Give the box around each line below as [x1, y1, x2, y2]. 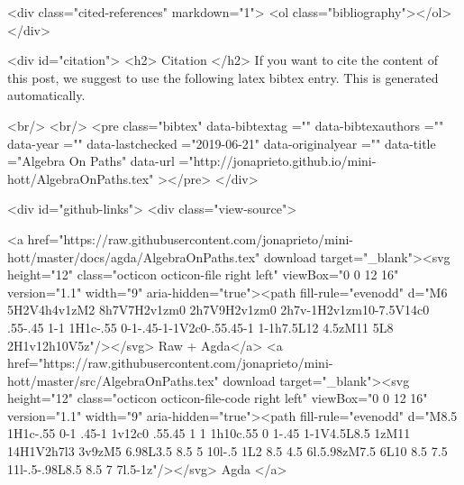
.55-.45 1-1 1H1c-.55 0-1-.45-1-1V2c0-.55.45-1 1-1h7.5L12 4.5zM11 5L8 [7, 317, 394, 336]
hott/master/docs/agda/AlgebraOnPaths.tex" [7, 247, 260, 266]
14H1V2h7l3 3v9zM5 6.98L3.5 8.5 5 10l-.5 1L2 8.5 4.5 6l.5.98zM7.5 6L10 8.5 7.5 [7, 442, 448, 461]
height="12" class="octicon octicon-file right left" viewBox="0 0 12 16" [7, 265, 399, 284]
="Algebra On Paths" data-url [7, 151, 175, 170]
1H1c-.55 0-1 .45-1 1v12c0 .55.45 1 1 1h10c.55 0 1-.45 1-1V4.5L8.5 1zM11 [7, 424, 411, 443]
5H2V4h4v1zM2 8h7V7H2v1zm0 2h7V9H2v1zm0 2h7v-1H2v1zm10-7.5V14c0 [7, 300, 430, 319]
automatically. [7, 86, 86, 105]
